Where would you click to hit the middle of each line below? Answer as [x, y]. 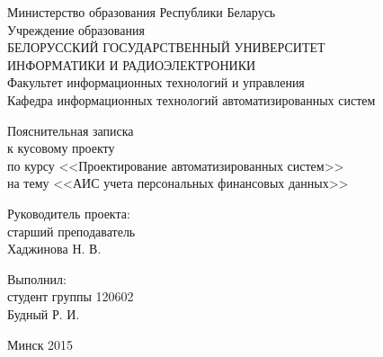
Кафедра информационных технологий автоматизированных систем [191, 99]
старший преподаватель [71, 231]
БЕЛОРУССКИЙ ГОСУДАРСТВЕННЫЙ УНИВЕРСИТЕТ [166, 47]
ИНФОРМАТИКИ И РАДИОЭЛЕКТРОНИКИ [132, 64]
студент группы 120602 [71, 296]
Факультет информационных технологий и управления [156, 82]
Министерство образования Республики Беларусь [142, 12]
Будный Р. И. [44, 313]
